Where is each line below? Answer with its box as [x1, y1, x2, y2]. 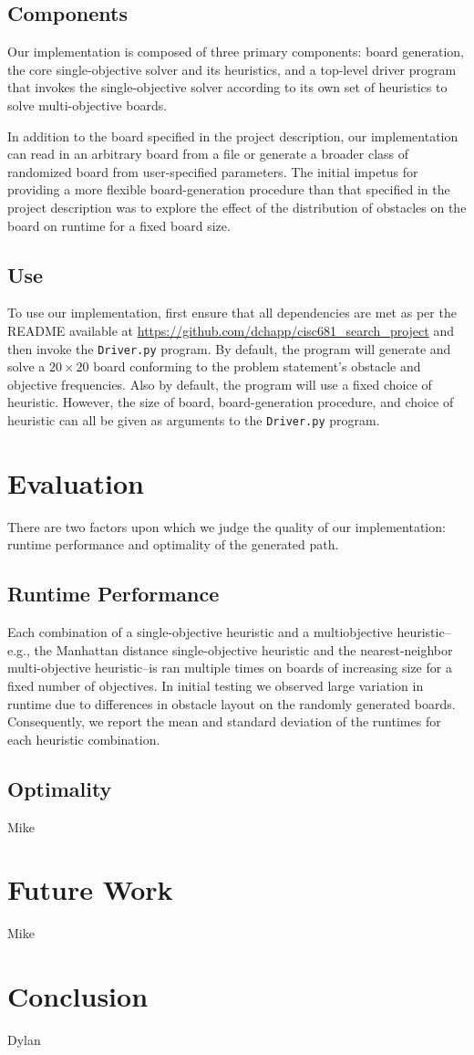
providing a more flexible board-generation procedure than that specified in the [7, 180, 450, 199]
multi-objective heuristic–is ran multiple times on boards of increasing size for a [7, 658, 452, 677]
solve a [7, 357, 46, 376]
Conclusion [7, 977, 149, 1014]
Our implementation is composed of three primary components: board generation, [7, 42, 464, 61]
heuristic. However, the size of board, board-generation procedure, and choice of [7, 392, 454, 412]
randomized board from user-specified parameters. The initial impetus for [7, 162, 418, 181]
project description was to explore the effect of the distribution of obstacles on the [7, 197, 467, 216]
